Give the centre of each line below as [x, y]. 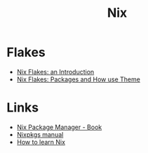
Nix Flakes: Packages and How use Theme [79, 79]
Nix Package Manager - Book [59, 127]
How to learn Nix [41, 142]
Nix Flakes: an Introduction [55, 72]
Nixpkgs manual [40, 134]
